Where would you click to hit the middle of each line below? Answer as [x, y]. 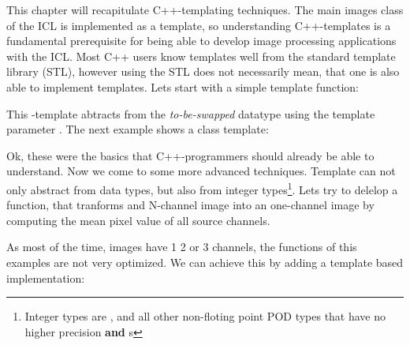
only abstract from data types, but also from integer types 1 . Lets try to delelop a [202, 188]
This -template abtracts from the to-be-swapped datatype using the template [191, 113]
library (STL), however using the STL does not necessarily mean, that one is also [203, 71]
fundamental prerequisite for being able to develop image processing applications [201, 41]
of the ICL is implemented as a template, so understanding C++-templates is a [199, 25]
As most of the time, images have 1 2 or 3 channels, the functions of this [182, 247]
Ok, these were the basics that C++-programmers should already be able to [190, 155]
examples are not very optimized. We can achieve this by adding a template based [205, 262]
